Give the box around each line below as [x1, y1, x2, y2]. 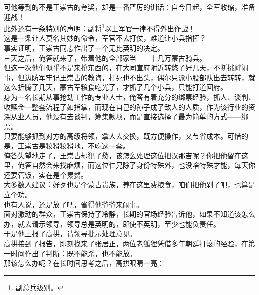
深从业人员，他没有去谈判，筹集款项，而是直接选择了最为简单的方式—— [4, 111, 241, 122]
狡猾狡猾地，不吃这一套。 [45, 140, 129, 150]
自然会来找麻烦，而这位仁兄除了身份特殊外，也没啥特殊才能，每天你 [31, 160, 255, 170]
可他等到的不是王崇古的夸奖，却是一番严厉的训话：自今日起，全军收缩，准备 [4, 2, 255, 12]
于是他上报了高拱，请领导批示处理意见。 [4, 228, 136, 239]
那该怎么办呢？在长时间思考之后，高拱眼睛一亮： [4, 258, 164, 268]
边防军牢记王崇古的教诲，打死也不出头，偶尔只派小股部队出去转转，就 [24, 72, 255, 82]
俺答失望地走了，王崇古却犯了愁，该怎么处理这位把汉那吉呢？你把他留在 [4, 150, 241, 160]
